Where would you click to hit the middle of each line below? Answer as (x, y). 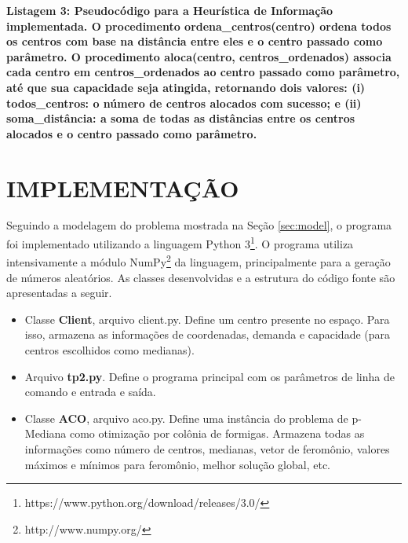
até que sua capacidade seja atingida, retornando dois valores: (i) (186, 87)
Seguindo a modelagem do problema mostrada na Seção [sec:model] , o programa (199, 225)
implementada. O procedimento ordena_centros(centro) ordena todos (199, 26)
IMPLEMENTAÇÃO (123, 187)
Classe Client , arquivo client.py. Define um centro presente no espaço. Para (207, 319)
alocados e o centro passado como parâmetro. (132, 133)
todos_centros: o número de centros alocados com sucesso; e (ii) (184, 103)
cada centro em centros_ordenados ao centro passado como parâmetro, (203, 72)
